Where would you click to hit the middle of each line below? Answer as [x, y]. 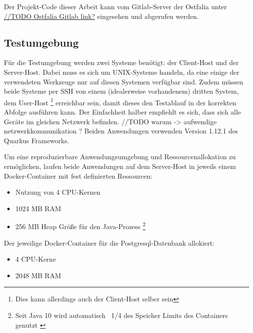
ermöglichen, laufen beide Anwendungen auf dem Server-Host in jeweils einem [120, 166]
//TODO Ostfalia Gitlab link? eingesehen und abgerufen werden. [101, 16]
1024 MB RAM [38, 208]
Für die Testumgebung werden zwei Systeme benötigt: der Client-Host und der [121, 62]
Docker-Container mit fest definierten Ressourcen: [78, 175]
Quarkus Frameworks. [36, 140]
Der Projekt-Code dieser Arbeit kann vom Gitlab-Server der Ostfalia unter [116, 6]
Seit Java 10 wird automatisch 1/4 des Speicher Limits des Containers [122, 315]
